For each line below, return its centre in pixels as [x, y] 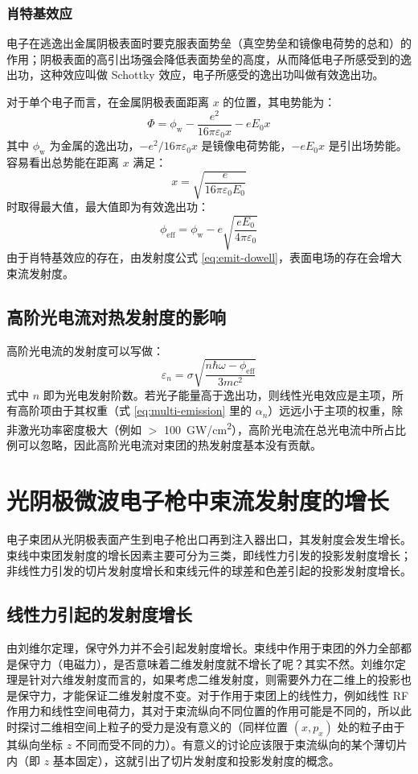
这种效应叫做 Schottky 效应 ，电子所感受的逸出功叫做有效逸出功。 [212, 75]
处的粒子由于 [371, 726]
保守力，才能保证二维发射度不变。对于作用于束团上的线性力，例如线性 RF [213, 695]
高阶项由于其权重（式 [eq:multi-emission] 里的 [135, 410]
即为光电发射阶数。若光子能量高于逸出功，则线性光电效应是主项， [217, 394]
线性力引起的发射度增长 [99, 614]
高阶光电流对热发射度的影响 [116, 316]
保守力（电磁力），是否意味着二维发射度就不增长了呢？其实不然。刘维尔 [206, 663]
